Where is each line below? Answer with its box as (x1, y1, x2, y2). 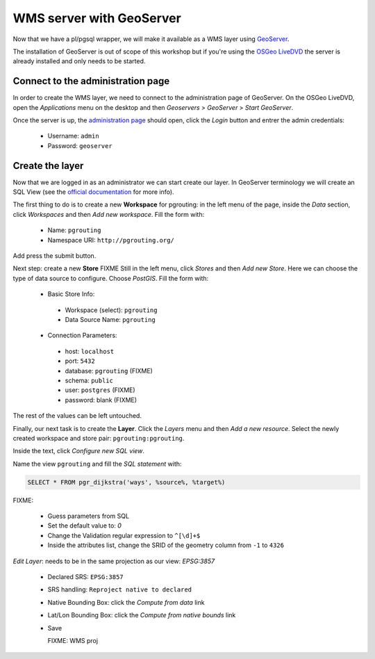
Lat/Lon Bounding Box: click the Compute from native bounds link (47, 611, 236, 619)
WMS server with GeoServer (12, 10, 182, 26)
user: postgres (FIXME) (65, 386, 135, 394)
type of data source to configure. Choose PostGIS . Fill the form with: (12, 274, 209, 282)
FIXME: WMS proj (47, 636, 99, 644)
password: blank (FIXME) (65, 396, 137, 404)
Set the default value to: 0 (47, 521, 122, 530)
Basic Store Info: (47, 290, 95, 298)
